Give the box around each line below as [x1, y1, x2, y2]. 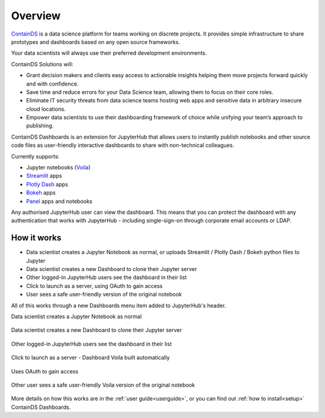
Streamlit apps [26, 172, 63, 179]
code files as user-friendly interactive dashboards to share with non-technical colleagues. [11, 142, 235, 149]
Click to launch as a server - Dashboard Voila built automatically [11, 354, 170, 361]
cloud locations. [26, 105, 66, 113]
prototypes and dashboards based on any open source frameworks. [11, 38, 181, 45]
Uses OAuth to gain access [11, 367, 78, 375]
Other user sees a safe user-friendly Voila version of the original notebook [11, 381, 195, 388]
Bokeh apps [26, 189, 56, 196]
